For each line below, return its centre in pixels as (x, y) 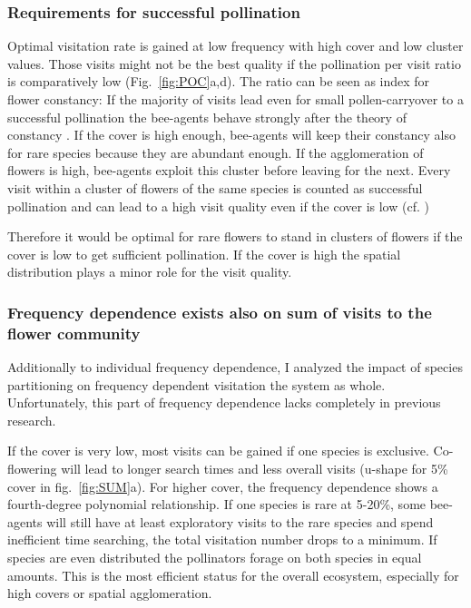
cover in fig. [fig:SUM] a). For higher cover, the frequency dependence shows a (223, 486)
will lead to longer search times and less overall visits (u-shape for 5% (255, 469)
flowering (32, 469)
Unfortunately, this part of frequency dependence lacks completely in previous (224, 402)
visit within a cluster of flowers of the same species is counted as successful (215, 187)
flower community (74, 333)
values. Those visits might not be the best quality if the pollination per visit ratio (234, 63)
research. (32, 420)
